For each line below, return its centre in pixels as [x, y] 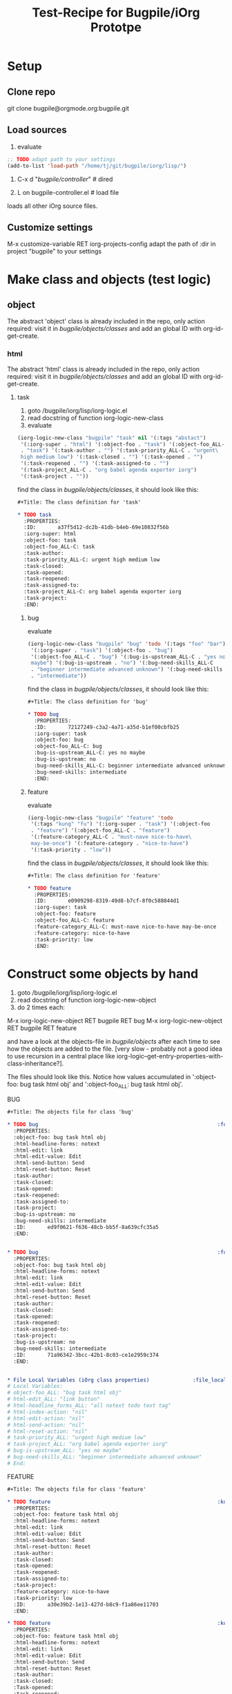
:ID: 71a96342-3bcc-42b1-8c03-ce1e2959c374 [86, 1355]
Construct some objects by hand [103, 974]
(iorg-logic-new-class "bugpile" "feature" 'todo [100, 818]
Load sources [37, 130]
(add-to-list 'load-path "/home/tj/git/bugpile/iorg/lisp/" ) [97, 166]
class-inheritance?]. [36, 1064]
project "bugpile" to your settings [55, 251]
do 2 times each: [41, 1007]
